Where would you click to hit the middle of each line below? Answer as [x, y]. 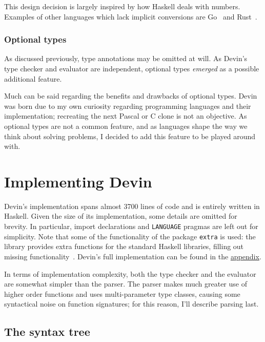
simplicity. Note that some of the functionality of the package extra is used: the [130, 236]
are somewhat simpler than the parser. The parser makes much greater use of [126, 284]
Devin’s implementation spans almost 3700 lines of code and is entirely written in [132, 206]
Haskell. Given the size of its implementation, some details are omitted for [121, 216]
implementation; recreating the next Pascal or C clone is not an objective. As [126, 116]
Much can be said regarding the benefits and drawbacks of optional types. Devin [131, 96]
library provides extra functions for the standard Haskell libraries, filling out [124, 246]
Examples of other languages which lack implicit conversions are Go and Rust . [131, 16]
